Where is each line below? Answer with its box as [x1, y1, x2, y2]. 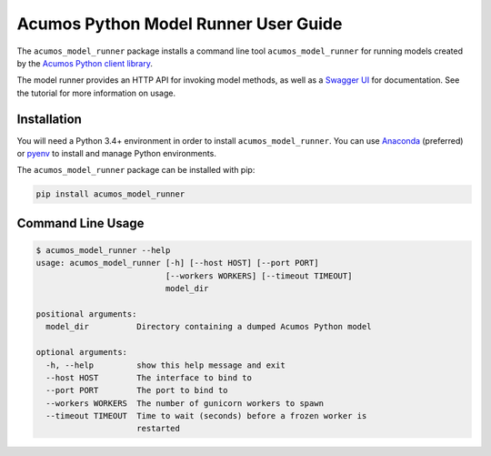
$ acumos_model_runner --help [35, 245, 171, 255]
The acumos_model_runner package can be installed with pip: [16, 165, 256, 176]
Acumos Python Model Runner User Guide [16, 14, 343, 34]
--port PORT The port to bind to [45, 385, 228, 396]
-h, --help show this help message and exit [45, 360, 286, 370]
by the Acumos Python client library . [16, 57, 154, 68]
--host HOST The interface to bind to [45, 372, 252, 382]
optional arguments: [35, 347, 127, 358]
